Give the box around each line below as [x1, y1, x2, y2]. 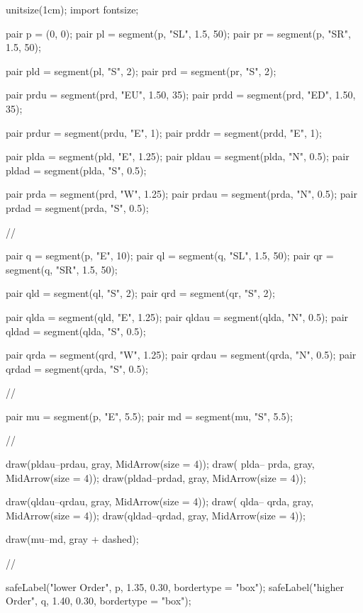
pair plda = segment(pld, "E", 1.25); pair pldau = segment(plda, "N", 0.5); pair [6, 149, 350, 164]
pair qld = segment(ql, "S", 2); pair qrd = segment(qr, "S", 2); [6, 286, 275, 300]
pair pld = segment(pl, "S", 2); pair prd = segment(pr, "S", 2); [6, 63, 277, 78]
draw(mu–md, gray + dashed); [6, 532, 139, 546]
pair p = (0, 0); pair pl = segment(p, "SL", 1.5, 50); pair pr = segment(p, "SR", [6, 26, 351, 40]
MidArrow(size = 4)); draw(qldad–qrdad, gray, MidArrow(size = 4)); [6, 507, 306, 522]
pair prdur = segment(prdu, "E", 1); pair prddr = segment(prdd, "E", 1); [6, 125, 322, 140]
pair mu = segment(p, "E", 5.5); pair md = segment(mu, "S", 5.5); [6, 408, 293, 423]
